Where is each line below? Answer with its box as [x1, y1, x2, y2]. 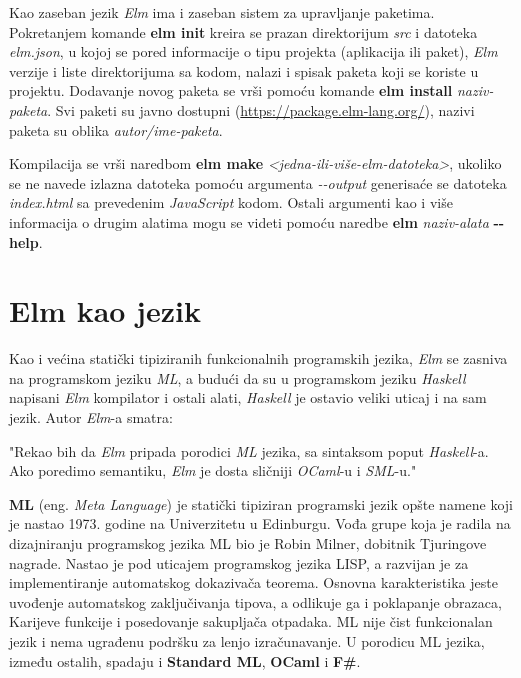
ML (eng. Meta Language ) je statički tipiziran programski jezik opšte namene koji [9, 493, 514, 514]
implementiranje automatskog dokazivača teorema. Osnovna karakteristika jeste [9, 572, 498, 593]
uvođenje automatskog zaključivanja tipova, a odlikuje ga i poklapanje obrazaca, [9, 591, 502, 612]
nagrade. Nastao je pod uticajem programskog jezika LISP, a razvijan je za [9, 552, 469, 573]
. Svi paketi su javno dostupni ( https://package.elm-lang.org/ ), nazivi [47, 99, 475, 120]
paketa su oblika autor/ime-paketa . [9, 119, 223, 140]
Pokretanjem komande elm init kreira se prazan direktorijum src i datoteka [9, 21, 478, 42]
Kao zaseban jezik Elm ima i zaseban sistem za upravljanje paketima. [9, 2, 435, 22]
